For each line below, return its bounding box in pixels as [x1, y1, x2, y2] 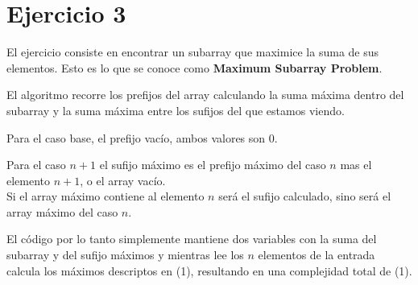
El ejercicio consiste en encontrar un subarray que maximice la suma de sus [6, 43, 379, 60]
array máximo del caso [6, 203, 118, 220]
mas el [340, 156, 372, 173]
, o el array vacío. [80, 171, 166, 188]
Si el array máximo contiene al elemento [6, 188, 205, 204]
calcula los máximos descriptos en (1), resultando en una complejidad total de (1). [6, 262, 412, 279]
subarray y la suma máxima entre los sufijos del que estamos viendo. [6, 101, 345, 118]
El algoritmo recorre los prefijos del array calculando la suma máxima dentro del [6, 86, 404, 103]
